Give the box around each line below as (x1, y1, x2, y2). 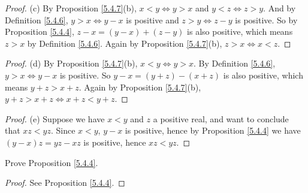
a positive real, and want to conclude (153, 112, 289, 125)
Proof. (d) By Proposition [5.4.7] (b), (5, 57, 138, 70)
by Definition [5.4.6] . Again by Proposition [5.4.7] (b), (27, 37, 222, 49)
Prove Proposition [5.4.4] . (5, 156, 98, 168)
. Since (50, 124, 76, 137)
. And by (263, 2, 296, 14)
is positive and (126, 13, 179, 26)
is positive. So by (235, 13, 298, 26)
